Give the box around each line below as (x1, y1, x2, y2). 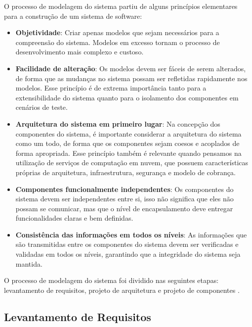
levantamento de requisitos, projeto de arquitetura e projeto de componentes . (4, 284, 240, 295)
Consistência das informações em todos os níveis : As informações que (15, 229, 247, 239)
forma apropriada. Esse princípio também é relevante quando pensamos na (15, 147, 242, 158)
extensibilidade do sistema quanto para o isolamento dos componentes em (15, 92, 239, 102)
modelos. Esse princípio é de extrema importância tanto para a (15, 83, 207, 93)
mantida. (15, 258, 42, 269)
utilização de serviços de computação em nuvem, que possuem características (15, 157, 249, 168)
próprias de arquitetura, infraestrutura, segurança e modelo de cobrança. (15, 167, 236, 177)
